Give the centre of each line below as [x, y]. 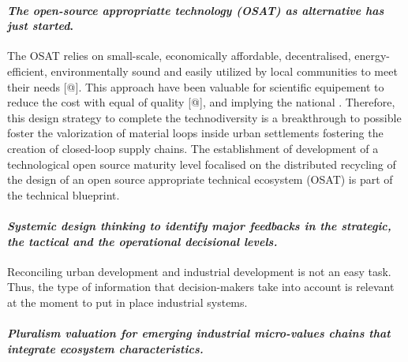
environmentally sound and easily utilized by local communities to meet [224, 71]
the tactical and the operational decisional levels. [142, 241]
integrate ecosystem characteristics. [105, 348]
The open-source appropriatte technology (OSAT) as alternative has [196, 10]
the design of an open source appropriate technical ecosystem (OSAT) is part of [200, 179]
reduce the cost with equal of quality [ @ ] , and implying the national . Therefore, [201, 102]
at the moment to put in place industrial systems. [127, 302]
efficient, [27, 71]
